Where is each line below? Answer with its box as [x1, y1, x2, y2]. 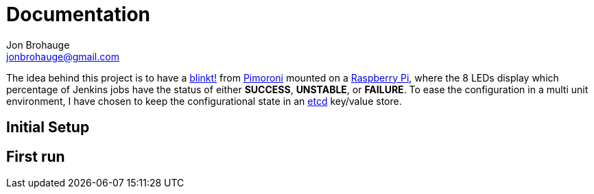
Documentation [6, 3, 151, 26]
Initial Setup [6, 119, 90, 136]
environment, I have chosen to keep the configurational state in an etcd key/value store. [6, 95, 402, 107]
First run [6, 147, 65, 165]
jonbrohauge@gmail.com [6, 50, 119, 62]
